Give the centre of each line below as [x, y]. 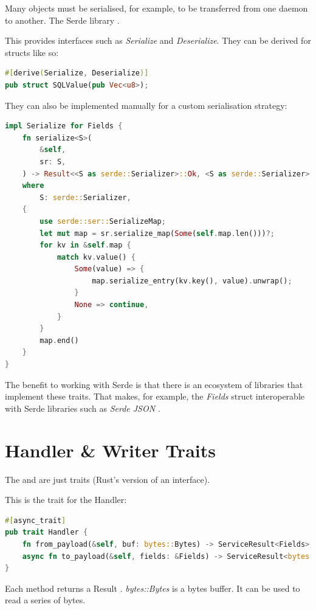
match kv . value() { [96, 257]
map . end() [59, 340]
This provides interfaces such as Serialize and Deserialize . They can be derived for [158, 40]
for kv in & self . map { [85, 245]
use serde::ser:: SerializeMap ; [103, 221]
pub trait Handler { [46, 532]
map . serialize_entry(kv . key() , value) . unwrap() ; [192, 281]
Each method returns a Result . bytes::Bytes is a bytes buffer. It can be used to [153, 588]
